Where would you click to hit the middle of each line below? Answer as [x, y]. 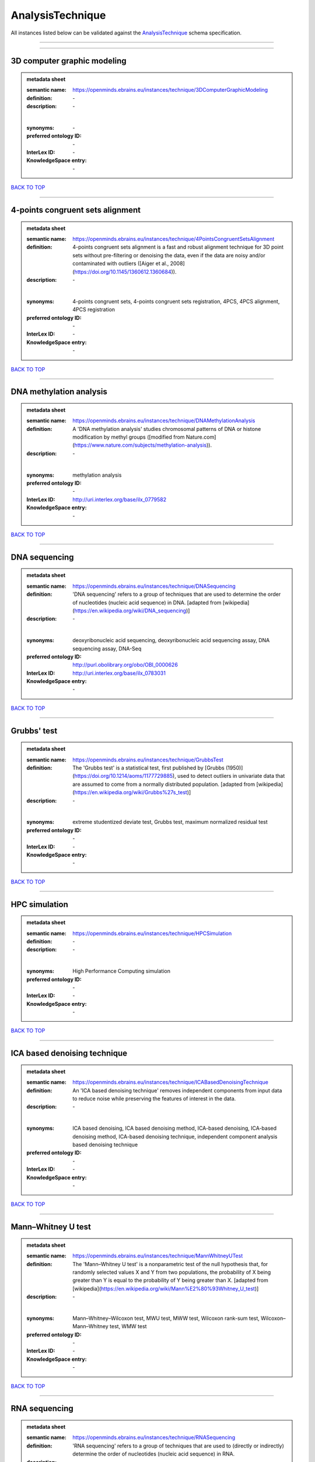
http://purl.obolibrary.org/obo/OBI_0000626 [125, 665]
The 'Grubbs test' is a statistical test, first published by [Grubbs [148, 768]
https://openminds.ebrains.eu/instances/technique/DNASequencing [154, 586]
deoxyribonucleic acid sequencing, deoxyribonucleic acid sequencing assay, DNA [171, 640]
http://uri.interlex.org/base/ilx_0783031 [119, 673]
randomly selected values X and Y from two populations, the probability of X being [172, 1272]
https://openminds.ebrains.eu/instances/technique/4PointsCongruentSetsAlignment [174, 239]
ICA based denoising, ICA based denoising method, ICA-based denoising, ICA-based [175, 1128]
